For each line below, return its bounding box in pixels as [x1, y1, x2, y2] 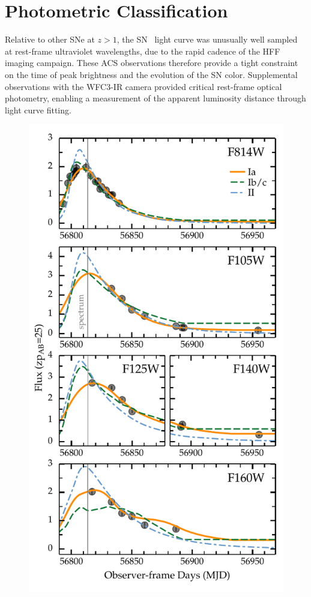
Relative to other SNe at [5, 33, 95, 46]
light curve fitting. [5, 103, 71, 116]
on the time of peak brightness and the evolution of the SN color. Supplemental [5, 68, 298, 80]
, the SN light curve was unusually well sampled [116, 33, 298, 46]
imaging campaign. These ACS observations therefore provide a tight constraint [5, 56, 298, 69]
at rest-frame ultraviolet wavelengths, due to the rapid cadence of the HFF [5, 44, 280, 57]
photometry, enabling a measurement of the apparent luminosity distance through [5, 92, 306, 104]
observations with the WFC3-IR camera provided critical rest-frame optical [5, 80, 282, 92]
